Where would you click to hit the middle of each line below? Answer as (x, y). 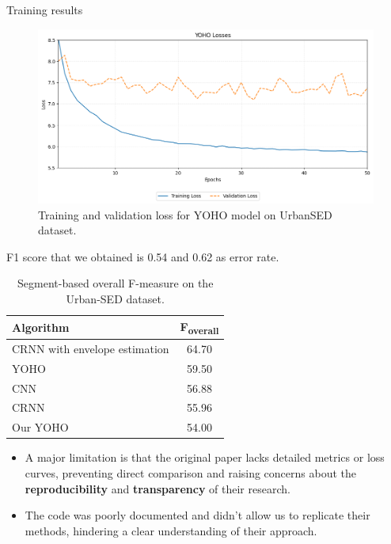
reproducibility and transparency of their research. (158, 488)
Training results (45, 10)
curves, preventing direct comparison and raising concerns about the (191, 472)
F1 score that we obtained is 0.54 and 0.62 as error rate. (143, 256)
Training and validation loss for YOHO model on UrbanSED (185, 214)
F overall (199, 327)
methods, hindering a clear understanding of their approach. (171, 530)
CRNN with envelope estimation (91, 348)
